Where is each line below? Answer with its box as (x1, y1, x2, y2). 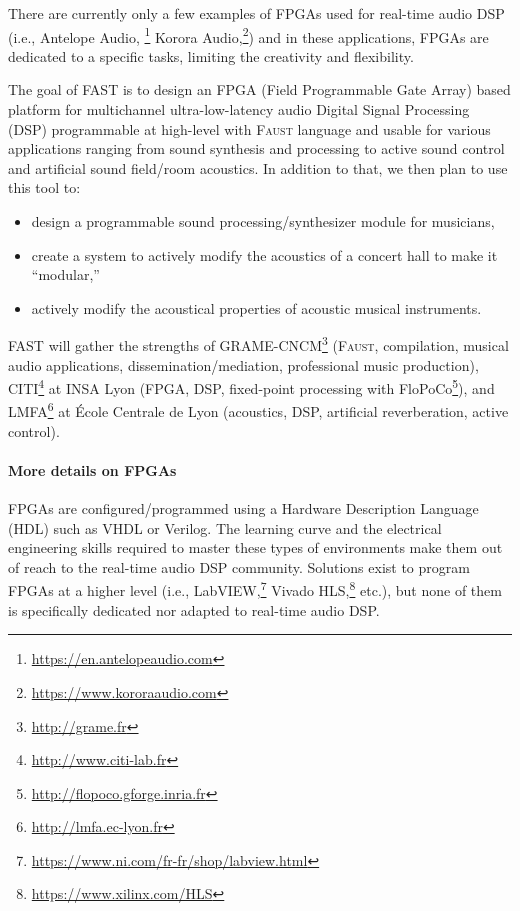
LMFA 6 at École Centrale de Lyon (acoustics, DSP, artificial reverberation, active (8, 398, 509, 422)
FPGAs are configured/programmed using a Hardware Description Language (8, 498, 479, 519)
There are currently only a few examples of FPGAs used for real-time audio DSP (8, 3, 505, 23)
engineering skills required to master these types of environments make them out (8, 537, 503, 558)
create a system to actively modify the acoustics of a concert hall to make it (31, 244, 498, 265)
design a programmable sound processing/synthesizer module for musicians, (31, 211, 495, 231)
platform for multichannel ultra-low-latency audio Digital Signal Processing (8, 99, 470, 120)
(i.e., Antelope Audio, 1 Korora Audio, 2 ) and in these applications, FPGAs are (8, 23, 489, 47)
